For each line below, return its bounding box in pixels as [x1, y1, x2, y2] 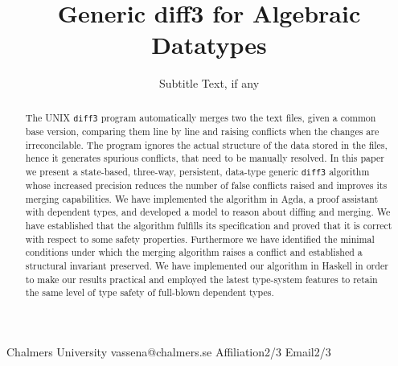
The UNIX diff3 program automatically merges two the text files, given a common [25, 110, 376, 124]
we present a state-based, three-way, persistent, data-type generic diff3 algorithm [25, 164, 370, 178]
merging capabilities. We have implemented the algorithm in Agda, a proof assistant [25, 191, 379, 205]
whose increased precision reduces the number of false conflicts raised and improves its [25, 178, 388, 191]
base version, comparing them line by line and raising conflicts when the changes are [25, 124, 380, 138]
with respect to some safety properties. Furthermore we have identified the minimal [25, 232, 375, 245]
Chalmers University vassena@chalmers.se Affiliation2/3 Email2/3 [6, 343, 331, 360]
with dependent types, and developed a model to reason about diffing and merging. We [25, 205, 391, 219]
